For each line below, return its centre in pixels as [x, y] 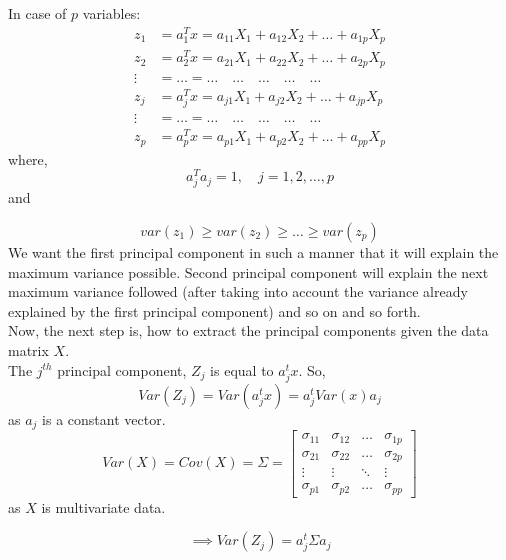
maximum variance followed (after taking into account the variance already [238, 291]
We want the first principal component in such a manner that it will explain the [253, 252]
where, [28, 158]
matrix [28, 350]
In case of [37, 13]
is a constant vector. [104, 418]
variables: [111, 13]
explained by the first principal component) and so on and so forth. [214, 310]
